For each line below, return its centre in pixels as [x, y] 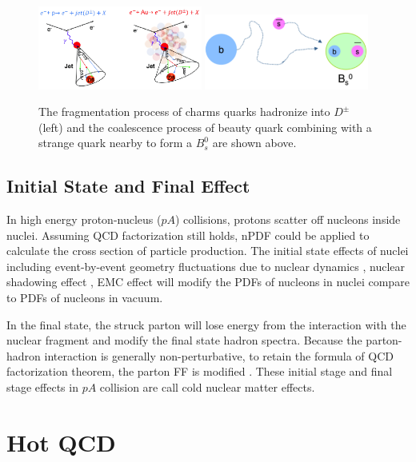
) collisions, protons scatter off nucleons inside [288, 219]
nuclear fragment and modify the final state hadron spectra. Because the [184, 340]
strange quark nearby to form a [115, 143]
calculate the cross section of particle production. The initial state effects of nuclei [208, 251]
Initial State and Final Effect [128, 186]
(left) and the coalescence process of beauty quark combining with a [205, 127]
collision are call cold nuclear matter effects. [207, 387]
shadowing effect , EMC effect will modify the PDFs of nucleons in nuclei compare [208, 282]
